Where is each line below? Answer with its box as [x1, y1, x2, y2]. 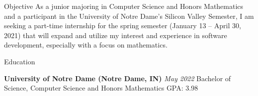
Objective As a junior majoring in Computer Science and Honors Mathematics [4, 1, 244, 11]
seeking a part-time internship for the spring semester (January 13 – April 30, [4, 20, 241, 31]
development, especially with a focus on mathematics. [4, 40, 168, 50]
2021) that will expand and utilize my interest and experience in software [4, 30, 227, 40]
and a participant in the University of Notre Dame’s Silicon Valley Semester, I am [4, 10, 254, 21]
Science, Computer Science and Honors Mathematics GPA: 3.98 [4, 83, 198, 93]
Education [4, 56, 35, 66]
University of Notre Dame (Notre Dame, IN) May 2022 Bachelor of [4, 73, 231, 83]
